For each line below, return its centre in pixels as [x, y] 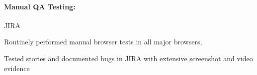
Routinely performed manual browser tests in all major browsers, [103, 42]
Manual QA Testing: [40, 6]
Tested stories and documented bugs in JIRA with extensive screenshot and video [128, 58]
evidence [17, 68]
